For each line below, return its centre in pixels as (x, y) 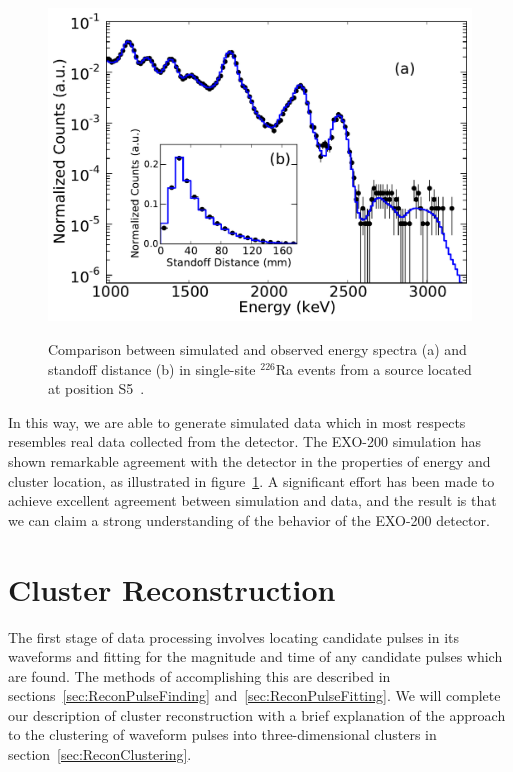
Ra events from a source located (373, 368)
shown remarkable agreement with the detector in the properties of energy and (249, 461)
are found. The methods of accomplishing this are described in (199, 675)
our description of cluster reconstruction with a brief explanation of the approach (257, 714)
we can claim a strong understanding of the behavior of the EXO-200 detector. (249, 519)
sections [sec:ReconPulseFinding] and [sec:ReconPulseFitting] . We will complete (254, 695)
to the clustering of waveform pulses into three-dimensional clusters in (222, 734)
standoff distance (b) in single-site (152, 368)
